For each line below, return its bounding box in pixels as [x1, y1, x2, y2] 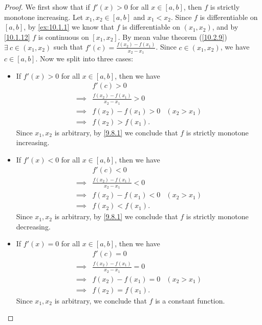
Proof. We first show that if [4, 2, 90, 12]
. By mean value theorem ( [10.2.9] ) [118, 31, 227, 42]
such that [53, 41, 83, 52]
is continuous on [38, 31, 89, 42]
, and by [212, 21, 238, 32]
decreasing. [16, 221, 51, 231]
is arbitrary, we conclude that [54, 295, 147, 306]
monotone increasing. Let [4, 11, 83, 22]
